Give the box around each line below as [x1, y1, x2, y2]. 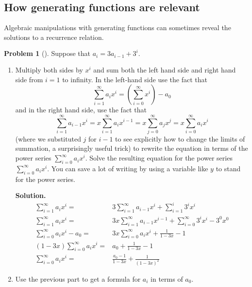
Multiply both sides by [15, 64, 83, 74]
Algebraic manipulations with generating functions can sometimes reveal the [4, 22, 231, 33]
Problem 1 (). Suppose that [4, 48, 91, 58]
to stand [216, 163, 241, 173]
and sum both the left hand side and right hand [93, 64, 236, 74]
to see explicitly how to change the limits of [115, 133, 245, 143]
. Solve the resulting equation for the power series [85, 153, 233, 163]
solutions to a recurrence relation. [4, 32, 104, 42]
